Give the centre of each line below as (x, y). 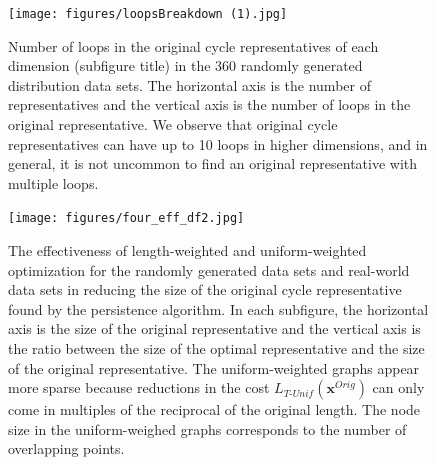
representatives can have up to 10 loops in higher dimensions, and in (218, 143)
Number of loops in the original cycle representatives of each (193, 45)
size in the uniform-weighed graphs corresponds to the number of (207, 428)
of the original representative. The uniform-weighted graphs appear (214, 367)
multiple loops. (53, 182)
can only (398, 387)
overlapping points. (66, 448)
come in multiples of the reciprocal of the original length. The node (214, 409)
